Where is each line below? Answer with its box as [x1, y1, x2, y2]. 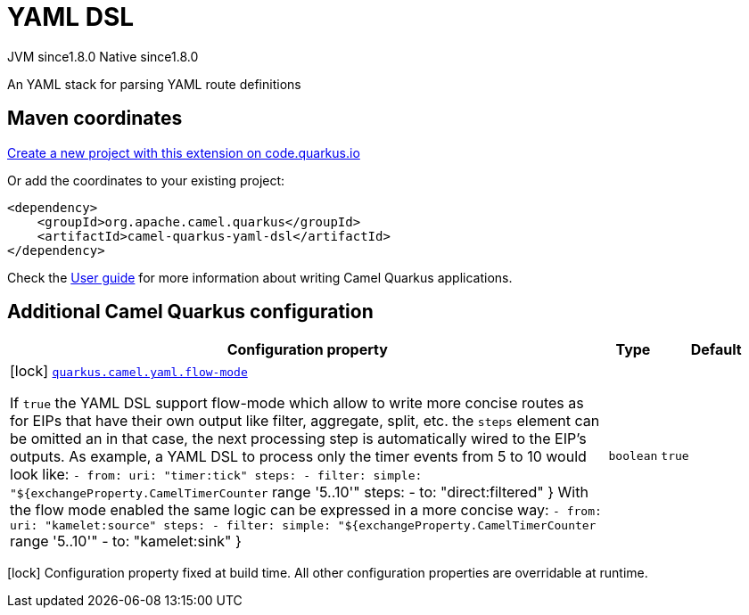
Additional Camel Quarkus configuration [7, 300, 374, 324]
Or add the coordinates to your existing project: [7, 172, 285, 188]
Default [690, 340, 742, 359]
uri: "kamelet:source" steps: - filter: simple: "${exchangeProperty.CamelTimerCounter [10, 519, 597, 533]
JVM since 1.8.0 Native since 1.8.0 [7, 48, 199, 64]
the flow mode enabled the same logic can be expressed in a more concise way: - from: [10, 501, 602, 520]
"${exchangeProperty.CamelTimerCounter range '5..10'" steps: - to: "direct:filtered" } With [10, 483, 588, 502]
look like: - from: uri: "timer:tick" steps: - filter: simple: [10, 465, 423, 484]
